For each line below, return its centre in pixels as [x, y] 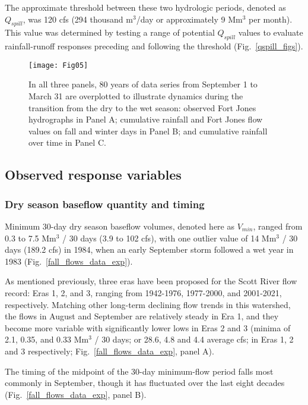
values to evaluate [271, 32]
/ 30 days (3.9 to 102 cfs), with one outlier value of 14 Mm [169, 238]
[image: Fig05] [58, 65]
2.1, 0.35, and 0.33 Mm [47, 339]
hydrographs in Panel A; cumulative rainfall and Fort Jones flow [146, 119]
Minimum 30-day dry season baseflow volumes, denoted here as [120, 226]
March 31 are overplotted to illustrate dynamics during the [136, 96]
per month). [270, 19]
